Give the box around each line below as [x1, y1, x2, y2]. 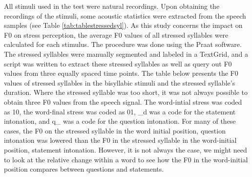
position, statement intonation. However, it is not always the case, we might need [4, 144, 247, 155]
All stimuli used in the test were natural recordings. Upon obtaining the [4, 1, 220, 11]
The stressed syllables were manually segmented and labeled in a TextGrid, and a [4, 48, 248, 59]
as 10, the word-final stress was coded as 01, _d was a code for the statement [4, 106, 236, 116]
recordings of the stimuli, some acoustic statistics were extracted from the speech [4, 10, 246, 21]
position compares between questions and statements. [4, 164, 164, 174]
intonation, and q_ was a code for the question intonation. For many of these [4, 116, 236, 126]
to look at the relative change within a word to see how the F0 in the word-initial [4, 154, 248, 164]
